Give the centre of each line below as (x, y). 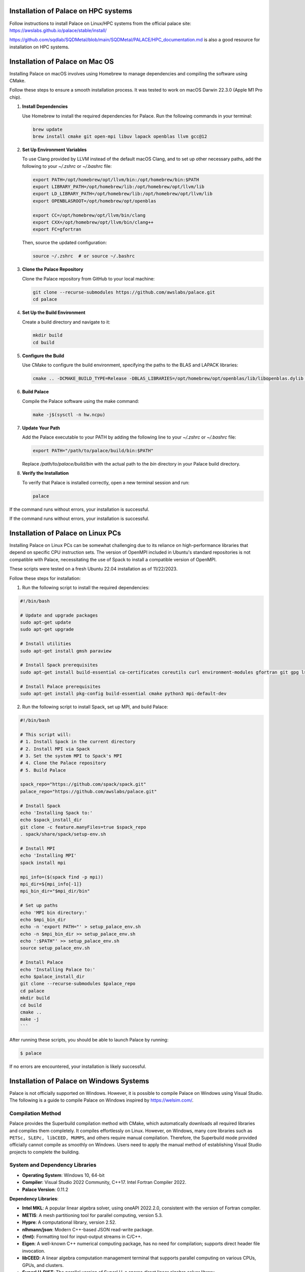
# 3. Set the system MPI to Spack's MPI (71, 756)
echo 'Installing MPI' (48, 856)
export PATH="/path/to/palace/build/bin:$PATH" (93, 451)
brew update (48, 129)
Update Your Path (41, 428)
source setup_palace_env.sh (55, 948)
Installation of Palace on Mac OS (62, 61)
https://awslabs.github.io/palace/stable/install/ (58, 30)
